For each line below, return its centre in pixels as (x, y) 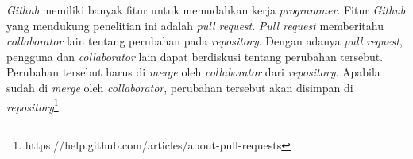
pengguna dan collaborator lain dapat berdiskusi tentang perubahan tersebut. (195, 56)
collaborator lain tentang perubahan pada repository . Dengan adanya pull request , (205, 41)
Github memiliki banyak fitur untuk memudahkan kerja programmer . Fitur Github (206, 10)
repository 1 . (34, 105)
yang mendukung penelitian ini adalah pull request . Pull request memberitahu (195, 25)
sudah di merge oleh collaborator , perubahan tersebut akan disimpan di (180, 87)
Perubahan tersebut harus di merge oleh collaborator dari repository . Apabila (193, 72)
